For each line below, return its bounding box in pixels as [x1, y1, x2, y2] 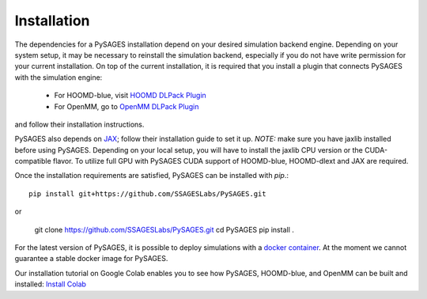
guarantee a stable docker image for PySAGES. [14, 254, 168, 263]
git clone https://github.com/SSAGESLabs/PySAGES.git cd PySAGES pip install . [34, 225, 294, 234]
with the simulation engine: [14, 72, 103, 82]
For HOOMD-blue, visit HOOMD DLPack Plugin [54, 91, 207, 100]
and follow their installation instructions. [14, 119, 145, 129]
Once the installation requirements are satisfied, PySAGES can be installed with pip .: [14, 171, 289, 180]
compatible [14, 157, 51, 166]
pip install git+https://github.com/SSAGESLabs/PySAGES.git [28, 189, 266, 198]
